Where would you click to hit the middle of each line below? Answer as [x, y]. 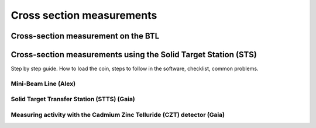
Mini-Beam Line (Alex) [43, 84]
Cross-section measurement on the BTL [85, 36]
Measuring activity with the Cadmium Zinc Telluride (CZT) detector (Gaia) [118, 115]
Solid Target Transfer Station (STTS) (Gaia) [73, 99]
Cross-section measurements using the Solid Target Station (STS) [134, 55]
